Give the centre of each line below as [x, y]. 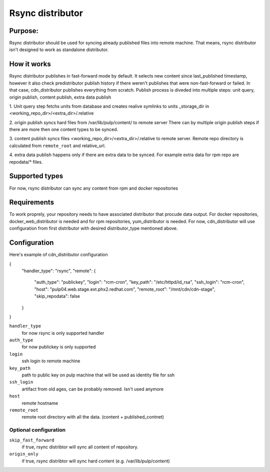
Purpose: [24, 31]
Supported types [36, 176]
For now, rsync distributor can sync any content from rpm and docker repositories [94, 188]
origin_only [24, 454]
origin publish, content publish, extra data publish [60, 97]
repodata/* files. [26, 162]
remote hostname [40, 403]
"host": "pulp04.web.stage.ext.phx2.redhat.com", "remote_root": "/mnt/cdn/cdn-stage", [125, 289]
